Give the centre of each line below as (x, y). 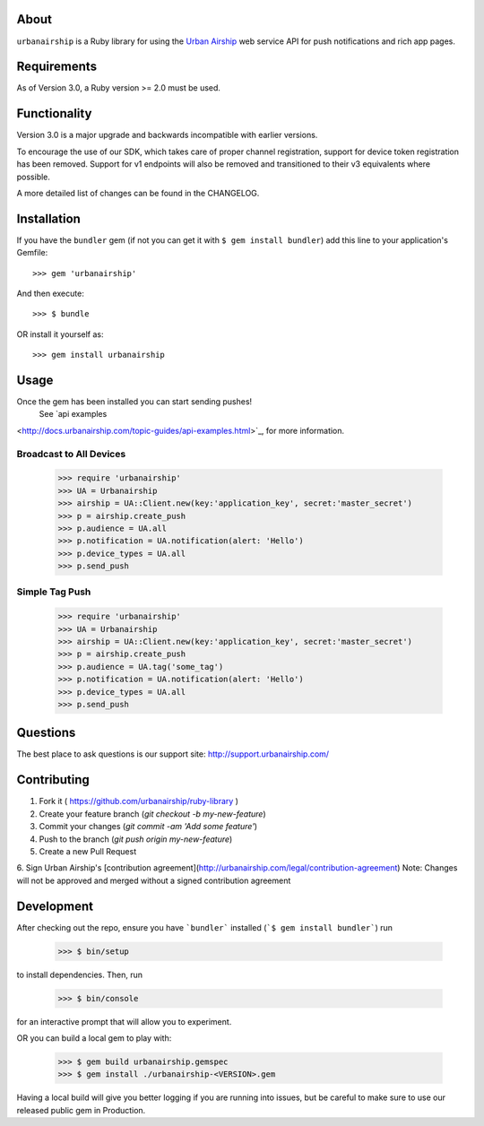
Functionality (54, 113)
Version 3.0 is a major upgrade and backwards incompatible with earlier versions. (167, 135)
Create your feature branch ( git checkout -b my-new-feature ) (152, 814)
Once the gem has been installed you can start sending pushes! (134, 402)
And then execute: (50, 293)
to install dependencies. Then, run (80, 974)
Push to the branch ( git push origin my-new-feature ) (136, 839)
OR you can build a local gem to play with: (94, 1038)
